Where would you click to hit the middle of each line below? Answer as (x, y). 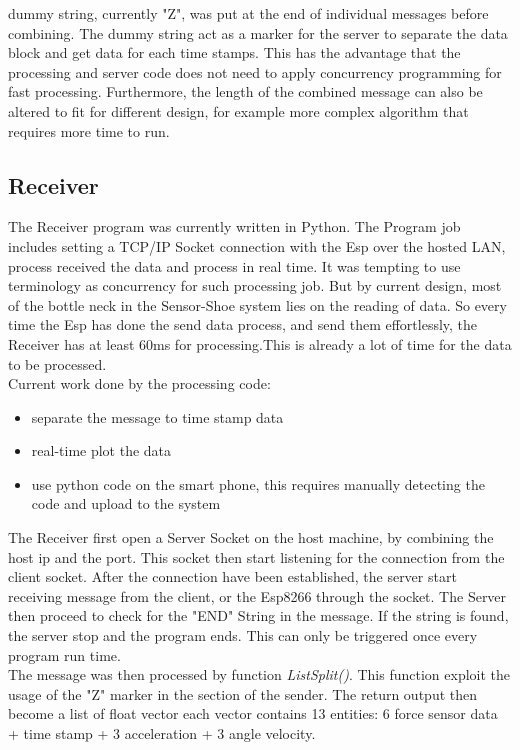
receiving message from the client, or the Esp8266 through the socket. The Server (257, 595)
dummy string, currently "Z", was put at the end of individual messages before (248, 13)
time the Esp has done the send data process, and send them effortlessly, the (243, 324)
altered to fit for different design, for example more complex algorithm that (238, 110)
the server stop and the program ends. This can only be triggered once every (243, 635)
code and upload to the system (126, 503)
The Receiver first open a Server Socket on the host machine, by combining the (251, 537)
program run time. (64, 654)
